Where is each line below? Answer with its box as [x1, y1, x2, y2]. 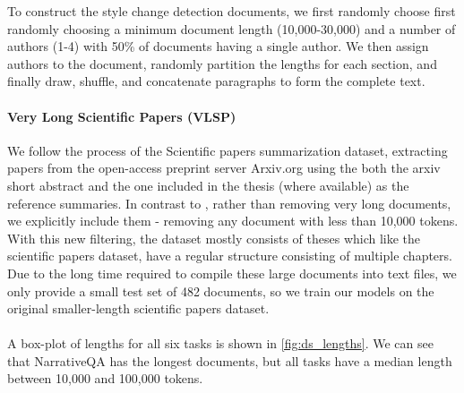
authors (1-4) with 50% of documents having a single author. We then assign [7, 37, 429, 56]
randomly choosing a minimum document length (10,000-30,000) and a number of [7, 19, 456, 38]
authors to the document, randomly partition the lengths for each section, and [7, 54, 437, 73]
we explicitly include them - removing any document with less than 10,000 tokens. [7, 211, 459, 230]
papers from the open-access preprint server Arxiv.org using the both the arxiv [7, 158, 441, 177]
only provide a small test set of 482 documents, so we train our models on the [7, 281, 434, 300]
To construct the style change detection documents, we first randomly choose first [7, 2, 456, 20]
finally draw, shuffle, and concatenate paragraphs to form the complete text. [7, 72, 425, 90]
